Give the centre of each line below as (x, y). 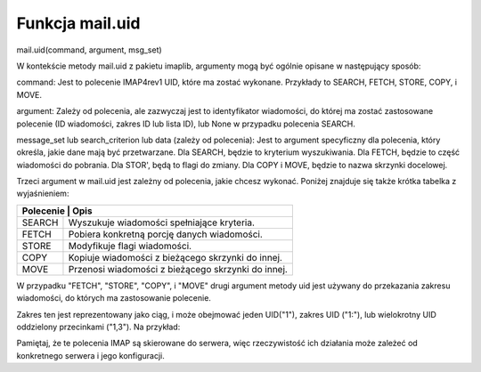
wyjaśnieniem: (43, 194)
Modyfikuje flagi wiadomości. (130, 246)
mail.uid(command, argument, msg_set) (89, 50)
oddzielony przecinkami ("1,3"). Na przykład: (98, 327)
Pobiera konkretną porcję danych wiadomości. (165, 234)
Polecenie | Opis (57, 211)
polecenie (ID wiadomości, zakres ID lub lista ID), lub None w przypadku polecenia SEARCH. (186, 124)
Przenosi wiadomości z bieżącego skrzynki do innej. (178, 269)
